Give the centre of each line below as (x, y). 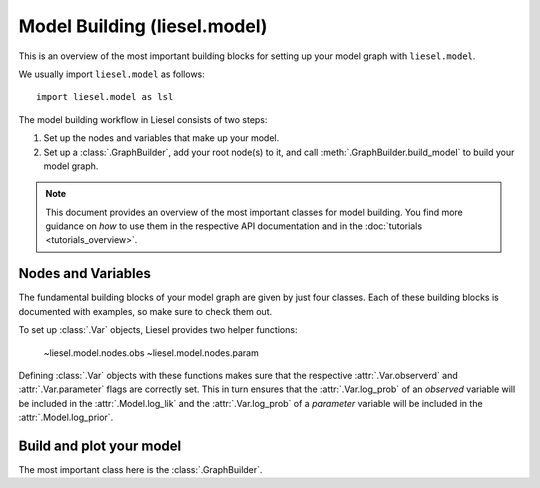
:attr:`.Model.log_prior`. (66, 417)
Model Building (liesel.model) (143, 26)
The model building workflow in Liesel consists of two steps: (143, 119)
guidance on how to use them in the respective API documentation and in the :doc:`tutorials (234, 226)
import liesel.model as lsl (105, 97)
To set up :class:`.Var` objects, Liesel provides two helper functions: (158, 330)
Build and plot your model (100, 445)
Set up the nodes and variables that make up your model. (161, 138)
